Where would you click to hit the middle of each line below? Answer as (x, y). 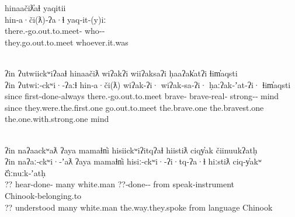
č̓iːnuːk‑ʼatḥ (25, 172)
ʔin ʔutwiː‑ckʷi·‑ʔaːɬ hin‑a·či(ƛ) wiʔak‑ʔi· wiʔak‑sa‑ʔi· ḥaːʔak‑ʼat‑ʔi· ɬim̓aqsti (148, 84)
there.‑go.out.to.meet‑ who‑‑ (55, 31)
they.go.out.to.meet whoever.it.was (67, 42)
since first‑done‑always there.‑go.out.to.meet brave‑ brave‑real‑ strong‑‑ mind (142, 96)
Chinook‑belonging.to (43, 195)
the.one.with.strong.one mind (57, 119)
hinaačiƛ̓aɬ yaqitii (35, 8)
